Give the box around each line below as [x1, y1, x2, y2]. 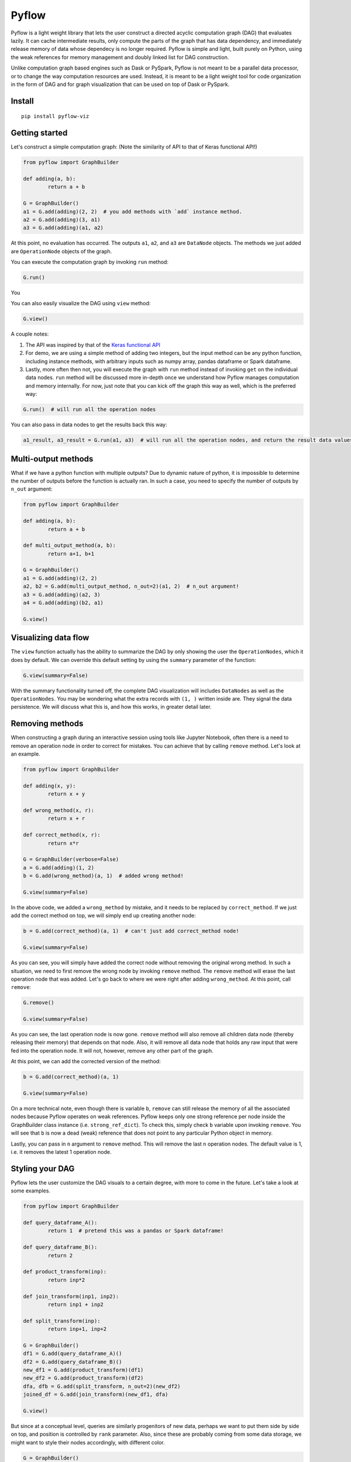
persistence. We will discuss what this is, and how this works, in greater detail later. [11, 704, 212, 711]
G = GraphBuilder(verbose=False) [23, 856, 119, 863]
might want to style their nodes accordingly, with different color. [11, 1439, 165, 1446]
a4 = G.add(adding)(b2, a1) [23, 599, 104, 606]
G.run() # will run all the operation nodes [23, 406, 156, 413]
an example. [11, 750, 40, 757]
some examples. [11, 1187, 51, 1194]
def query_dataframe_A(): [23, 1219, 98, 1226]
